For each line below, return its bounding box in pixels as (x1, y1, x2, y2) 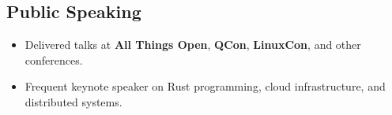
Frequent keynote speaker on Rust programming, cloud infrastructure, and (24, 78, 386, 95)
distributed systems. (24, 93, 122, 109)
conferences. (24, 51, 83, 68)
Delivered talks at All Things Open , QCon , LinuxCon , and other (24, 36, 361, 53)
